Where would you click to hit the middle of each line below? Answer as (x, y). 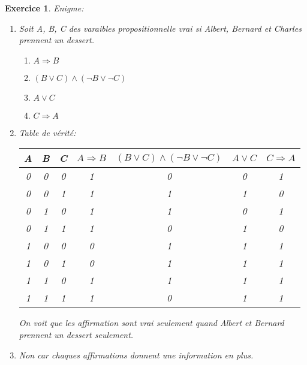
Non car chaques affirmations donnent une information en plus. (136, 355)
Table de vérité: (47, 132)
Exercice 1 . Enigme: (44, 8)
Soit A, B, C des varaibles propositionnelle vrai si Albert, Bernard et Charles (160, 28)
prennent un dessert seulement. (76, 334)
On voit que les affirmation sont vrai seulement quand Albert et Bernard (151, 323)
